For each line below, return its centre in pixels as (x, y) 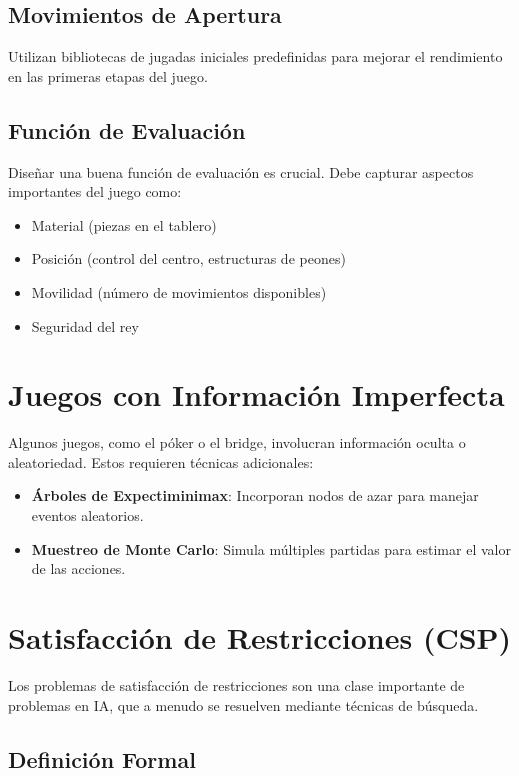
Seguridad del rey (85, 325)
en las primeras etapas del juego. (108, 75)
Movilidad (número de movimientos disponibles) (179, 291)
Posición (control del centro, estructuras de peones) (188, 258)
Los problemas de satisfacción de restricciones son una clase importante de (236, 684)
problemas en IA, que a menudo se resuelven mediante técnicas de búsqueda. (243, 704)
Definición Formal (102, 758)
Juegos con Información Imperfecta (256, 394)
